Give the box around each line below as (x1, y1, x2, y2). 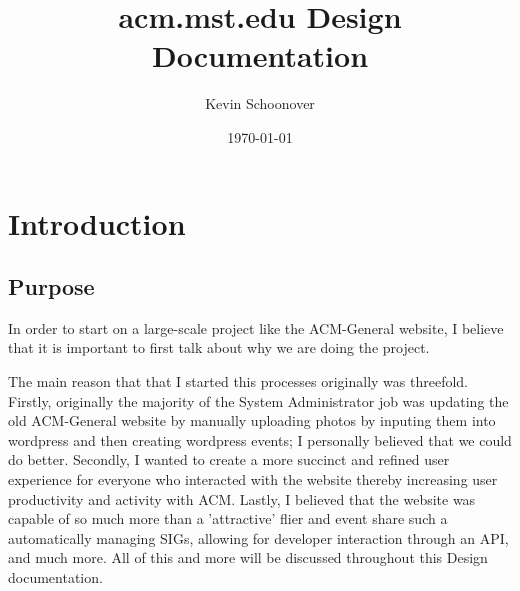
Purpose (8, 271, 95, 302)
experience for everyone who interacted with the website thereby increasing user (8, 469, 498, 490)
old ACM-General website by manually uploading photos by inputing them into (8, 410, 496, 431)
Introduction (8, 202, 186, 243)
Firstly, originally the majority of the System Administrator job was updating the (8, 390, 509, 411)
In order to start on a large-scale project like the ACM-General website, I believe (8, 317, 504, 338)
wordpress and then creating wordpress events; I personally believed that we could (8, 429, 512, 450)
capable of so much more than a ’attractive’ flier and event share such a (8, 508, 448, 529)
